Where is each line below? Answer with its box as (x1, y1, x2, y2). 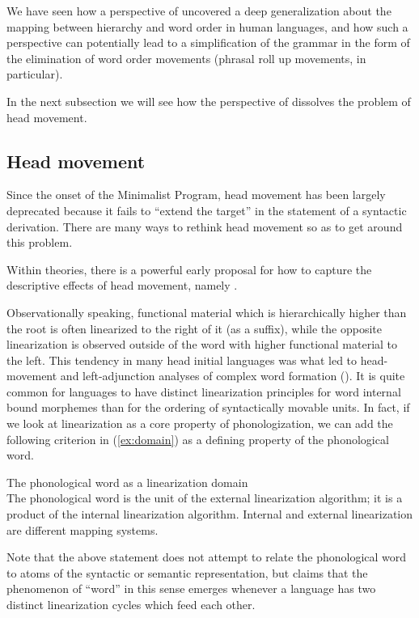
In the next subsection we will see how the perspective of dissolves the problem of (6, 92, 411, 109)
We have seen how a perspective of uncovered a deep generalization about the (6, 2, 391, 19)
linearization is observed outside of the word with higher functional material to (6, 336, 398, 353)
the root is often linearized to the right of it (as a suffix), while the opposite (6, 320, 382, 337)
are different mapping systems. (6, 521, 159, 538)
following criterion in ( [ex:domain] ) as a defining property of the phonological (6, 430, 389, 447)
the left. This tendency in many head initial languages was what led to (6, 351, 358, 368)
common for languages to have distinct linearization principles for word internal (6, 383, 401, 400)
